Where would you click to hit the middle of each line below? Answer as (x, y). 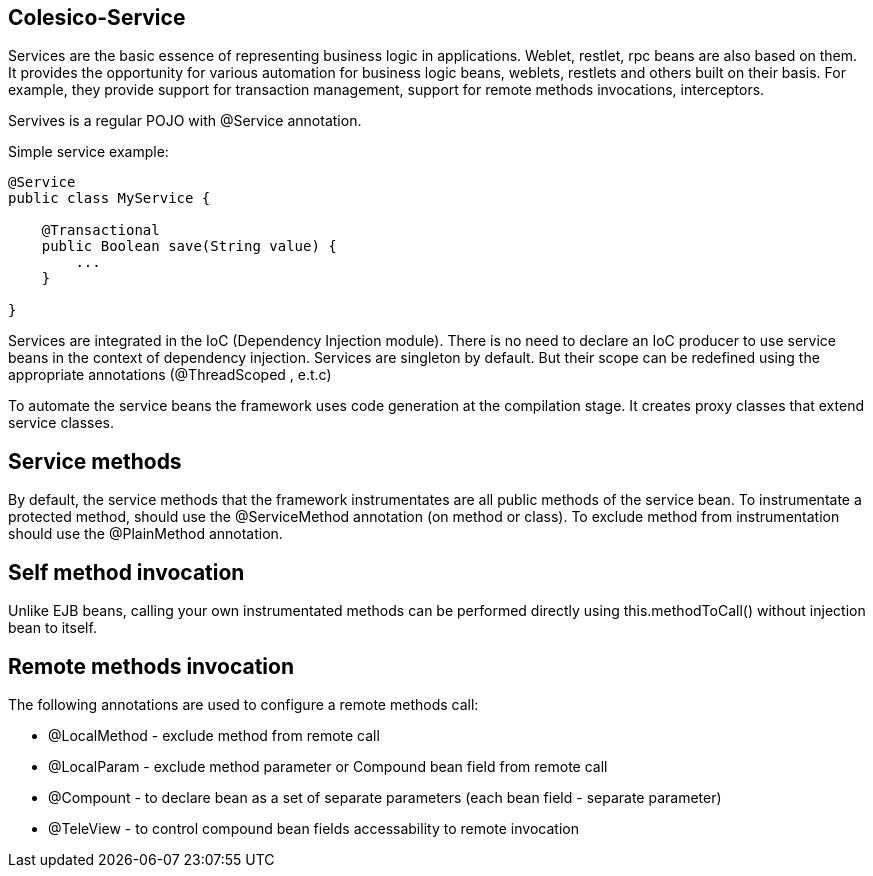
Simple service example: (88, 152)
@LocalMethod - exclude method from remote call (214, 735)
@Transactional (100, 230)
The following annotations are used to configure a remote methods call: (243, 704)
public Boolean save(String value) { (189, 246)
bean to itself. (52, 628)
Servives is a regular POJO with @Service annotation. (185, 121)
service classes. (61, 423)
